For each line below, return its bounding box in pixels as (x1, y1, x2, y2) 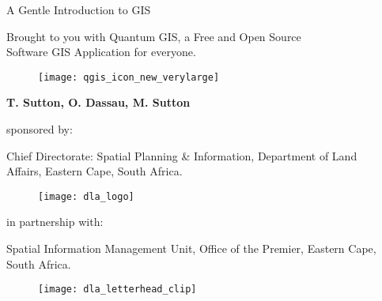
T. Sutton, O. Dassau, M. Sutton (6, 94, 191, 111)
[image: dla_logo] (38, 190, 134, 202)
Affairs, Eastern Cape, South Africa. (6, 163, 183, 179)
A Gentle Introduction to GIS (6, 2, 151, 17)
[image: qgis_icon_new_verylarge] (38, 71, 220, 83)
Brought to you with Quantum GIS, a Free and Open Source (6, 28, 301, 44)
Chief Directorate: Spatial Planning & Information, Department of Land (6, 147, 357, 164)
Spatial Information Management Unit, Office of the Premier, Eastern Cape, (6, 240, 376, 257)
